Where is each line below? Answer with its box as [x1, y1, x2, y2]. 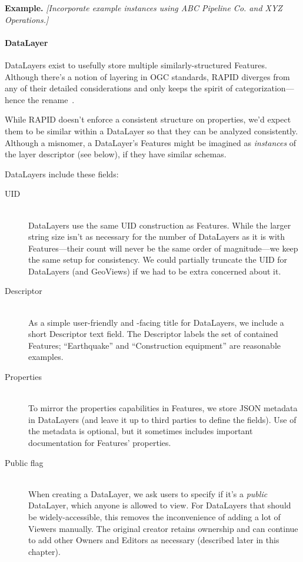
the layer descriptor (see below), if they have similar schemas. [5, 148, 227, 160]
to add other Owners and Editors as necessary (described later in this [28, 534, 279, 546]
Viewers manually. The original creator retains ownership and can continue [28, 522, 298, 534]
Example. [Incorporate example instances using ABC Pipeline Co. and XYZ [5, 2, 282, 14]
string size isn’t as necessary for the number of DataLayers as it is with [28, 230, 285, 243]
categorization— [235, 82, 294, 94]
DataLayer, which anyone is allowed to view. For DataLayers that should [28, 499, 291, 511]
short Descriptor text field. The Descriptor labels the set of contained [28, 328, 278, 340]
